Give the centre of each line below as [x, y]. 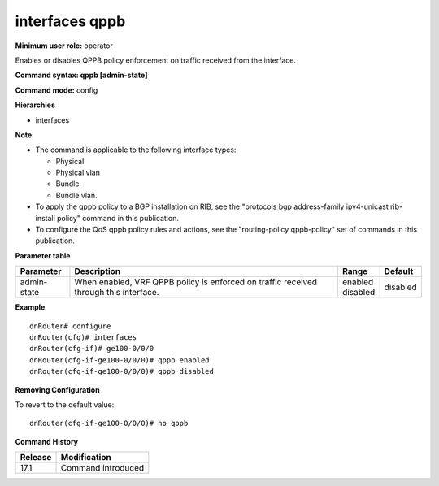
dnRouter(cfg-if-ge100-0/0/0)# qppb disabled [122, 371]
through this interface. [117, 293]
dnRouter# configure [70, 326]
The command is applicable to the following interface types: [136, 150]
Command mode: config [57, 90]
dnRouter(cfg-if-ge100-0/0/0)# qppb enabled [120, 360]
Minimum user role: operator [64, 46]
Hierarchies [35, 105]
